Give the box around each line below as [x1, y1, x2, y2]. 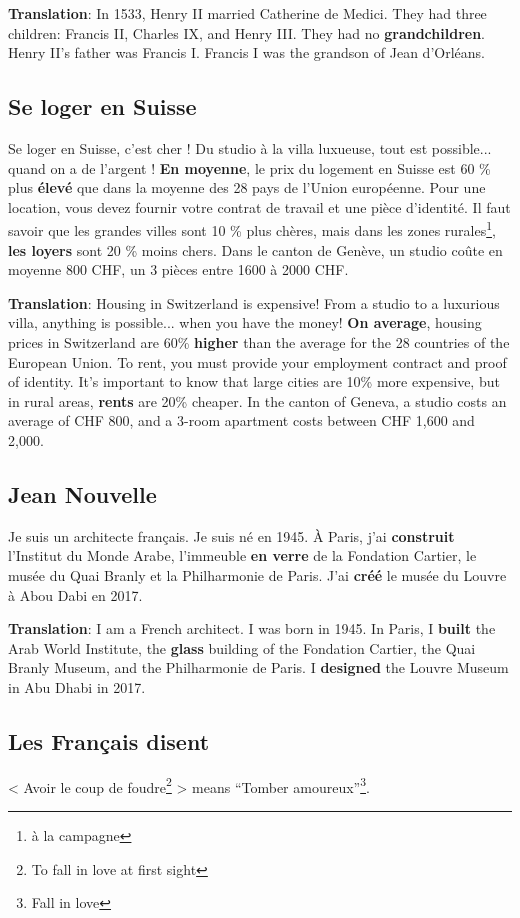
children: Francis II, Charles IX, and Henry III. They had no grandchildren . [8, 22, 486, 43]
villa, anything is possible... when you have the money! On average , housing [8, 312, 482, 333]
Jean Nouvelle [8, 478, 157, 509]
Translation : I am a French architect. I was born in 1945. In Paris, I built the [8, 618, 496, 639]
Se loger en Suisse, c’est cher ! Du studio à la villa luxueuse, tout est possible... [8, 137, 492, 158]
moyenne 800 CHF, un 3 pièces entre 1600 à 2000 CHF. [8, 259, 349, 280]
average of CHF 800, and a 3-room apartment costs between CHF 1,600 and [8, 410, 475, 431]
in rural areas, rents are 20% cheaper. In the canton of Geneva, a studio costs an [8, 390, 507, 411]
